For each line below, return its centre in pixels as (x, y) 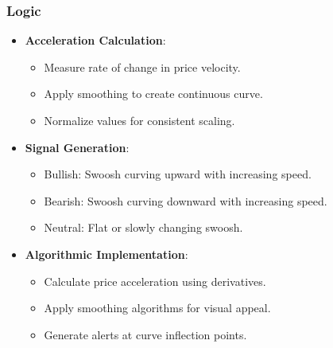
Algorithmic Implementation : (106, 254)
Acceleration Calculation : (95, 40)
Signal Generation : (77, 147)
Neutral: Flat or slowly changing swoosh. (143, 227)
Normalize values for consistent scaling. (139, 120)
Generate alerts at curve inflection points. (145, 334)
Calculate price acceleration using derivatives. (155, 281)
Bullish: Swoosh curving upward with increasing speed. (178, 174)
